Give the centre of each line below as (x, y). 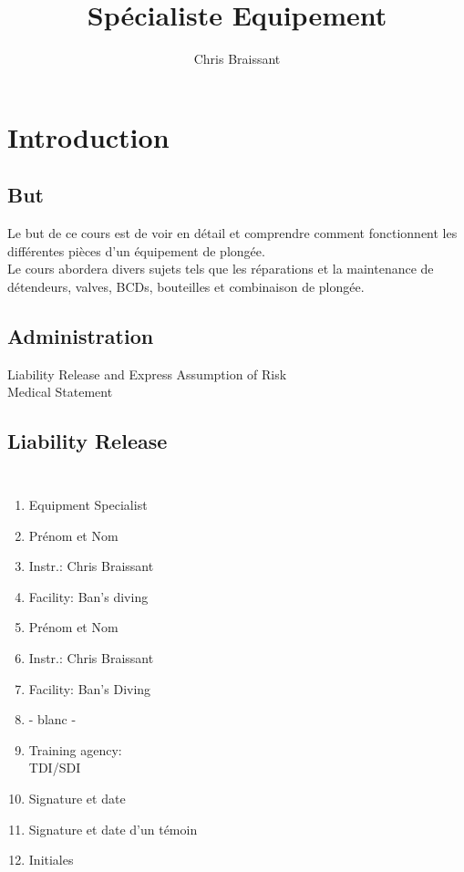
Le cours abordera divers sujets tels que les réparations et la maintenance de (221, 269)
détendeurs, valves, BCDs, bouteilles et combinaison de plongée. (186, 286)
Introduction (88, 136)
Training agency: (75, 749)
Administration (81, 335)
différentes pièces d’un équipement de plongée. (136, 250)
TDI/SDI (55, 768)
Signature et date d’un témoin (113, 829)
